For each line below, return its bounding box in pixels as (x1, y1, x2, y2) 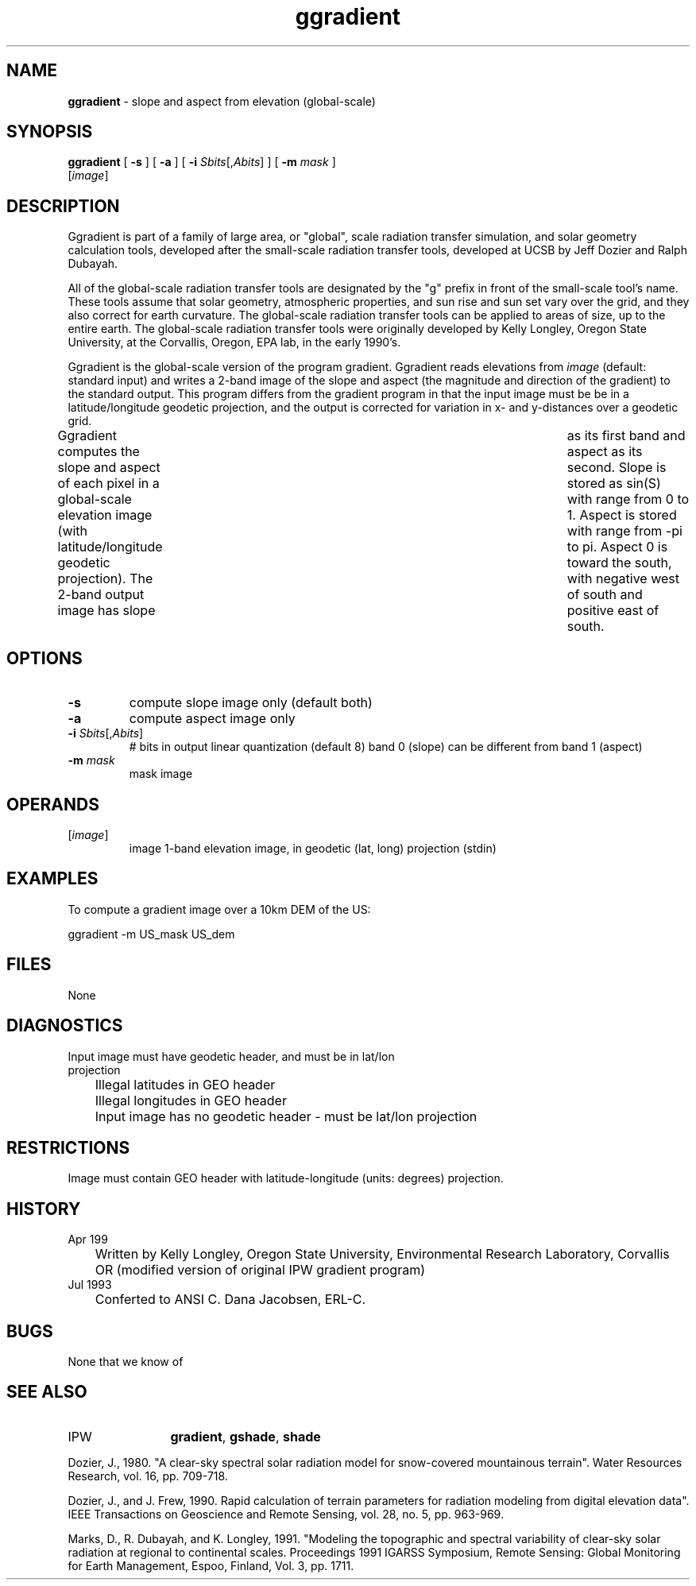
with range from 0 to (566, 491, 690, 508)
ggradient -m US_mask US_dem (68, 926, 235, 941)
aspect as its (566, 443, 643, 460)
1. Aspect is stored (566, 507, 677, 524)
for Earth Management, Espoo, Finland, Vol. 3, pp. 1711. (68, 1558, 354, 1572)
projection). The (57, 571, 153, 587)
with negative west (566, 571, 679, 587)
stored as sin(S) (566, 475, 661, 492)
